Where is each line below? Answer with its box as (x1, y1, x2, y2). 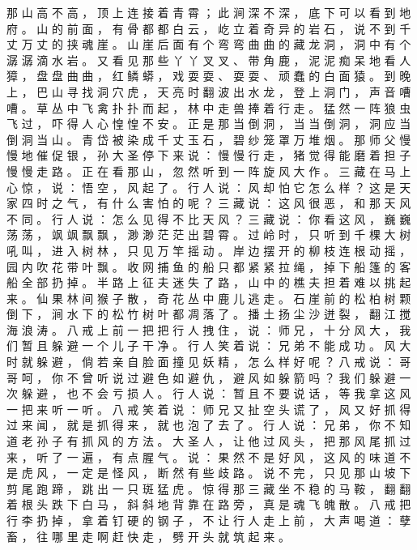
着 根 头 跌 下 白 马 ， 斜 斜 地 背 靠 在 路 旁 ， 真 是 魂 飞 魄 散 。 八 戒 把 (6, 496, 411, 513)
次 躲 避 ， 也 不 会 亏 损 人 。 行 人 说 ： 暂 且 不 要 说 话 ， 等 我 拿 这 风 (6, 385, 411, 402)
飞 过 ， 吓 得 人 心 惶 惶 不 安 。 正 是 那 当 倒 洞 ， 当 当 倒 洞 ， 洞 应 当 (6, 115, 411, 132)
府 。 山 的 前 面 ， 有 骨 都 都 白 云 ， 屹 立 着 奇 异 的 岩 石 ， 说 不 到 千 (6, 19, 411, 36)
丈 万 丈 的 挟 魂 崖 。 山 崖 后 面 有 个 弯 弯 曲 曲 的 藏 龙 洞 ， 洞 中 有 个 (6, 36, 411, 53)
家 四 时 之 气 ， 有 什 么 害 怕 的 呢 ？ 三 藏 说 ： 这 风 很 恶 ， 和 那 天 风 (6, 194, 411, 211)
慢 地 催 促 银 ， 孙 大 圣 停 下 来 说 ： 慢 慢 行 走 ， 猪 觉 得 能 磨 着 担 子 (6, 147, 411, 164)
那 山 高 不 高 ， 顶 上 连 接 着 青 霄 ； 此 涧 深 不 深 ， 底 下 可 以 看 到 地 (6, 4, 411, 20)
